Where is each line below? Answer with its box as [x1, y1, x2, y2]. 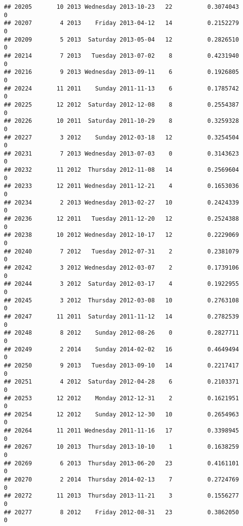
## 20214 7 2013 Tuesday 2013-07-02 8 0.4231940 [4, 52, 239, 59]
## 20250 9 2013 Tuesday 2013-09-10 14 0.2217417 [4, 362, 239, 369]
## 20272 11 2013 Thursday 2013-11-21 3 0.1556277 [4, 492, 239, 500]
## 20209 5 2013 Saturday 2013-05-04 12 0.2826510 [4, 36, 239, 43]
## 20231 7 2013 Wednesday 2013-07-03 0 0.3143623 [4, 150, 239, 157]
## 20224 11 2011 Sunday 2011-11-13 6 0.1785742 [4, 85, 239, 92]
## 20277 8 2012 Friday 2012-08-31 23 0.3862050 [4, 508, 239, 516]
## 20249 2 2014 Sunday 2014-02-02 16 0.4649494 [4, 345, 239, 353]
